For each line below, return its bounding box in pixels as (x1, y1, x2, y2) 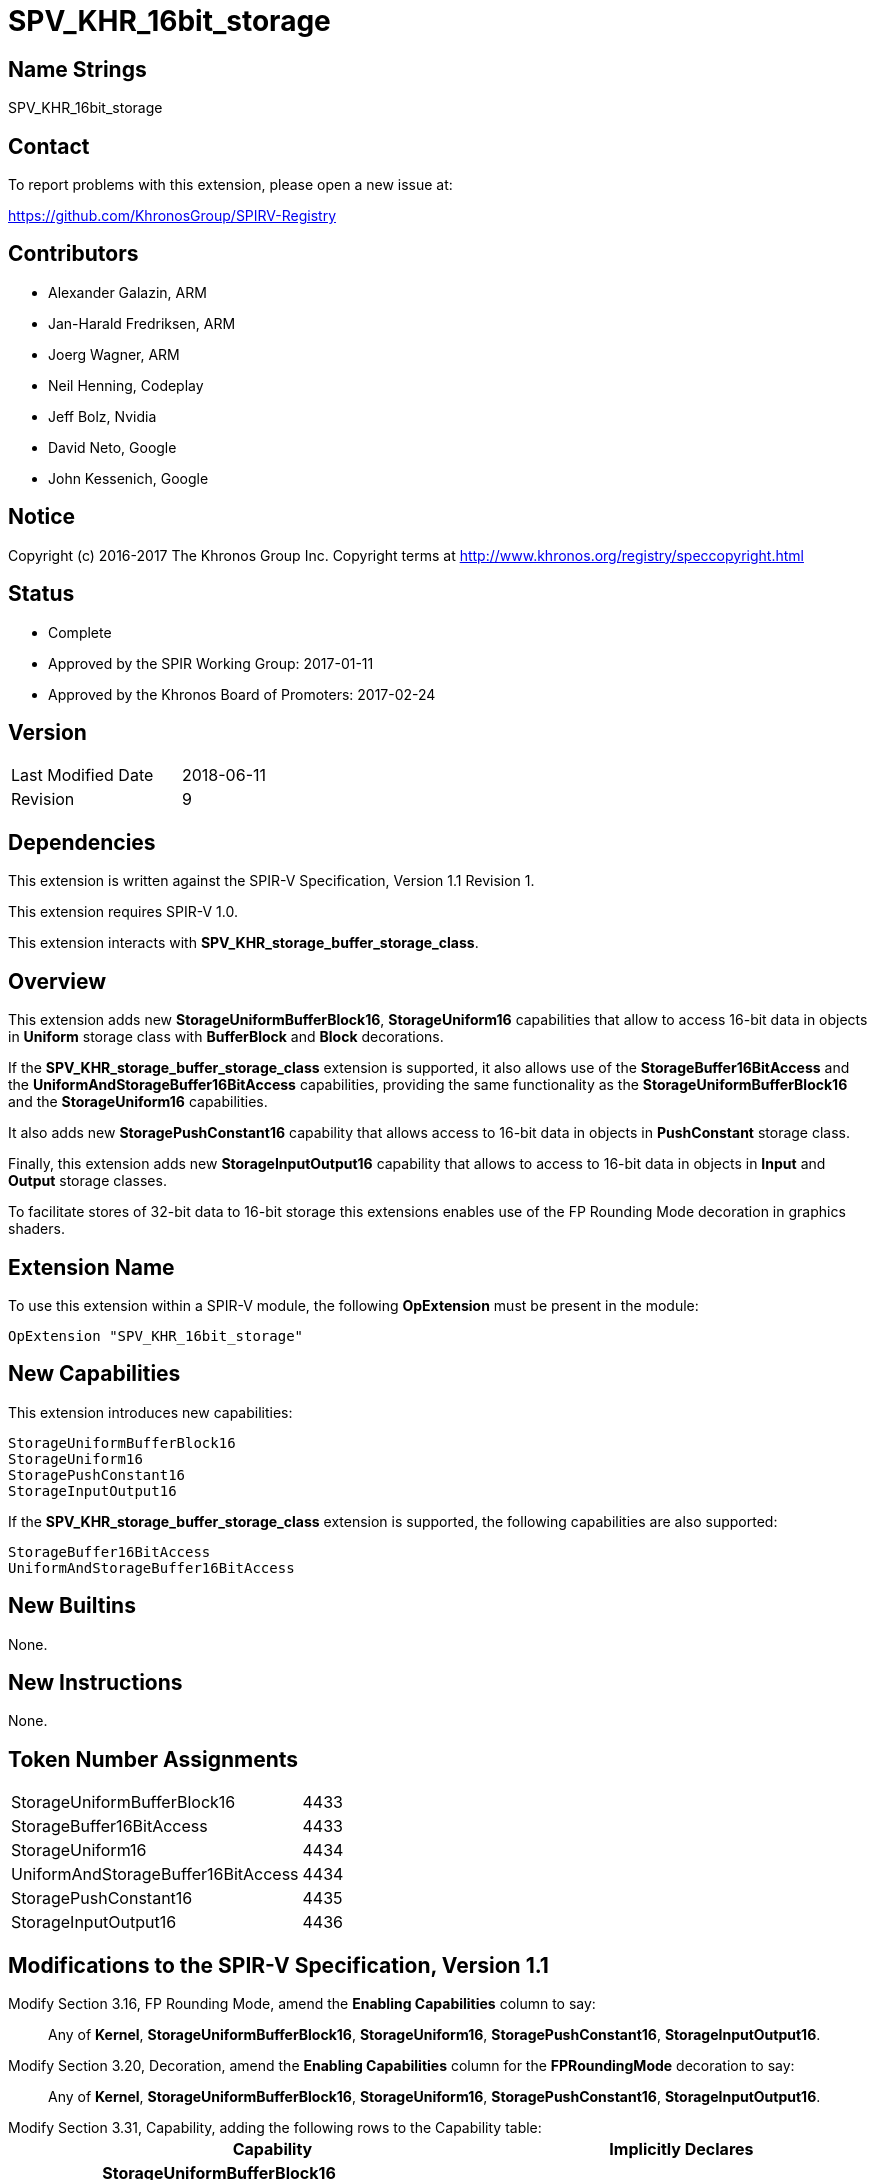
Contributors (8, 241, 139, 267)
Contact (8, 133, 90, 159)
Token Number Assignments (8, 1746, 299, 1772)
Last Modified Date (11, 765, 154, 786)
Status (8, 581, 75, 607)
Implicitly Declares (609, 2139, 754, 2160)
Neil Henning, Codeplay (48, 376, 204, 394)
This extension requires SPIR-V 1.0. (8, 903, 238, 921)
